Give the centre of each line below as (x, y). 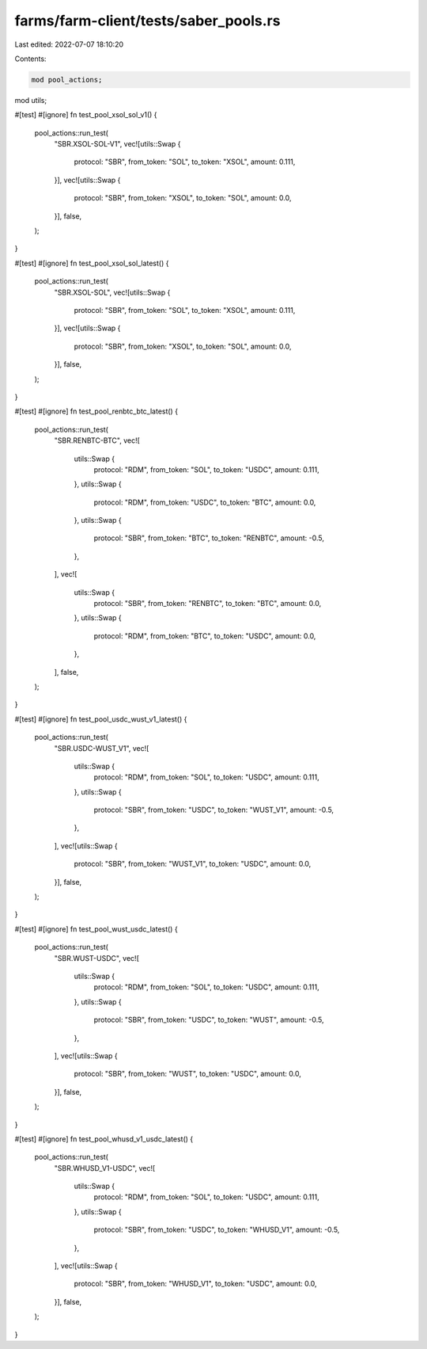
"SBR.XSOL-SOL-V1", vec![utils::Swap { (117, 144)
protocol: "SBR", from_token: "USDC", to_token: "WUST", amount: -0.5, (209, 1020)
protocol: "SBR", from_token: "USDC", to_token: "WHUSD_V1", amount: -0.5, (217, 1230)
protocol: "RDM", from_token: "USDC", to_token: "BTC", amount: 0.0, (205, 502)
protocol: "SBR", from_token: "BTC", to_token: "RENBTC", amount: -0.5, (209, 538)
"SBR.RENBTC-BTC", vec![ (97, 440)
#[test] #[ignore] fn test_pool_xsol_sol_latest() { (92, 263)
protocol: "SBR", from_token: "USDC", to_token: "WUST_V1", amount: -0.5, (214, 810)
